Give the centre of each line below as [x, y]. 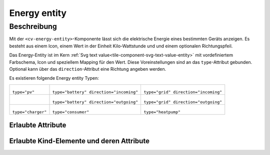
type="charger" [29, 112]
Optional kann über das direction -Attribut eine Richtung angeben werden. [88, 69]
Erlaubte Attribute [38, 125]
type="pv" [23, 92]
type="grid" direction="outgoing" [183, 102]
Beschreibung [33, 26]
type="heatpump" [162, 112]
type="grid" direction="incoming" [183, 92]
